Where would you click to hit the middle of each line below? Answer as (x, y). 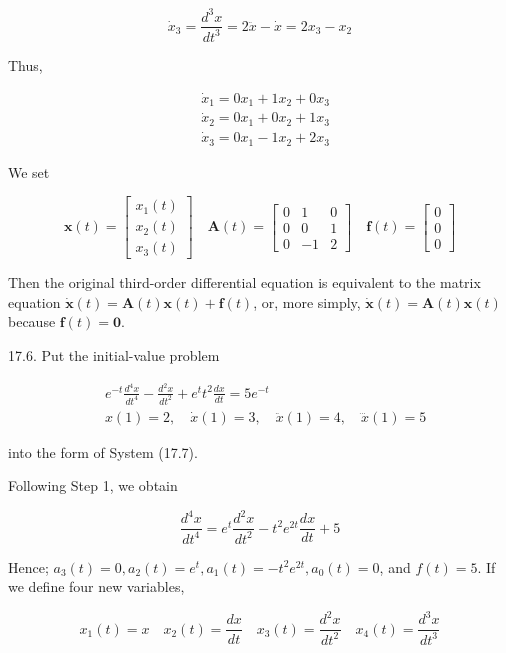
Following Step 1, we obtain (93, 485)
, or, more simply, (307, 301)
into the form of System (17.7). (103, 451)
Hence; (28, 566)
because (32, 321)
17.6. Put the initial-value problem (114, 355)
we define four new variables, (96, 586)
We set (29, 171)
